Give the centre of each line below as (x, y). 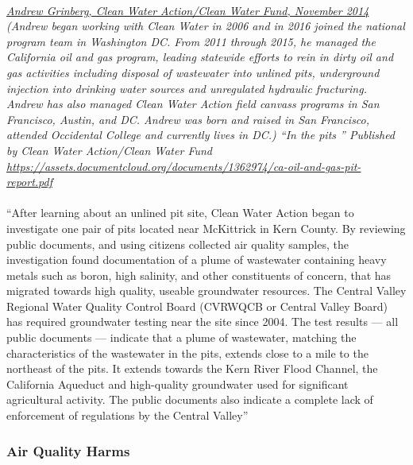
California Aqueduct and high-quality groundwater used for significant (178, 384)
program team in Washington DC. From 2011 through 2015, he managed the (191, 41)
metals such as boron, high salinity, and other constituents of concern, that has (199, 275)
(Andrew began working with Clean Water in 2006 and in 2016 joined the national (206, 26)
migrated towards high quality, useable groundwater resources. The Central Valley (206, 291)
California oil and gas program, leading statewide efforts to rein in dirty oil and (200, 57)
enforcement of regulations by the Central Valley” (127, 415)
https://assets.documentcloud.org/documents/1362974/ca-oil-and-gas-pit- (184, 166)
